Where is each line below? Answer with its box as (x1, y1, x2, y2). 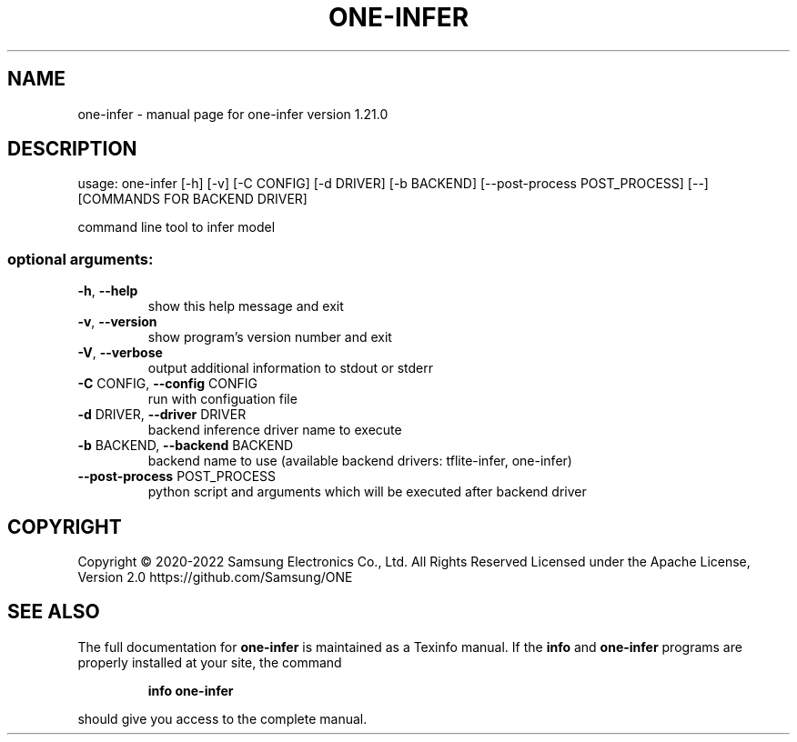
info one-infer (147, 682, 234, 698)
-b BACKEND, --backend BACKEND (77, 437, 294, 454)
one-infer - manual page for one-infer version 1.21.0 (77, 105, 388, 122)
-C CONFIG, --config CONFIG (77, 376, 258, 392)
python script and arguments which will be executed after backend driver (147, 484, 587, 500)
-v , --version (77, 314, 157, 330)
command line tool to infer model (77, 219, 276, 236)
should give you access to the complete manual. (77, 710, 368, 727)
